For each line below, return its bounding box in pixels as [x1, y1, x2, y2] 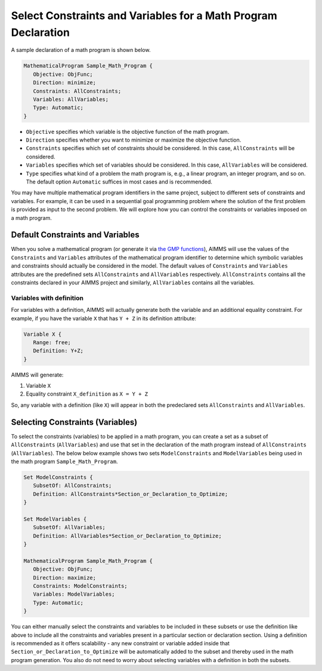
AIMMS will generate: [11, 371, 64, 378]
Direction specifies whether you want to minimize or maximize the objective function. [26, 136, 241, 143]
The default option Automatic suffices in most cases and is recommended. [26, 178, 213, 185]
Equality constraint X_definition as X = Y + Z [26, 390, 148, 397]
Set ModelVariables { [23, 516, 87, 522]
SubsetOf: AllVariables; [33, 524, 106, 531]
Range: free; [33, 339, 72, 346]
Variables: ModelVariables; [33, 591, 116, 598]
